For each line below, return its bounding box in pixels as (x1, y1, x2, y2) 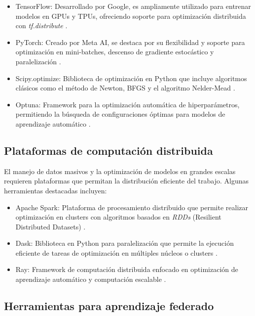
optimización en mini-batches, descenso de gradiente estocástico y (15, 46, 214, 57)
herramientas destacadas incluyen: (4, 185, 107, 195)
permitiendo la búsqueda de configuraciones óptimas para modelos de (15, 109, 225, 119)
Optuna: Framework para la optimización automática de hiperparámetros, (15, 99, 240, 109)
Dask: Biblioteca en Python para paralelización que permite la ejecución (15, 238, 234, 248)
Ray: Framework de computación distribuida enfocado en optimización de (15, 264, 238, 274)
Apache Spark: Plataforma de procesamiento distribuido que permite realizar (15, 202, 249, 212)
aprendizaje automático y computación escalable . (15, 274, 166, 284)
